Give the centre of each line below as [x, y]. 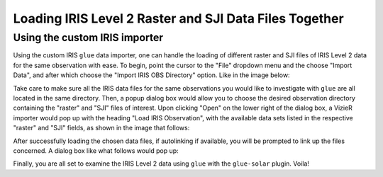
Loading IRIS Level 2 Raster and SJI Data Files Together [178, 18]
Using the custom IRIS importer [88, 38]
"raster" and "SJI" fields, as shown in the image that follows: [101, 128]
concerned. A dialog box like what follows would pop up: [96, 150]
